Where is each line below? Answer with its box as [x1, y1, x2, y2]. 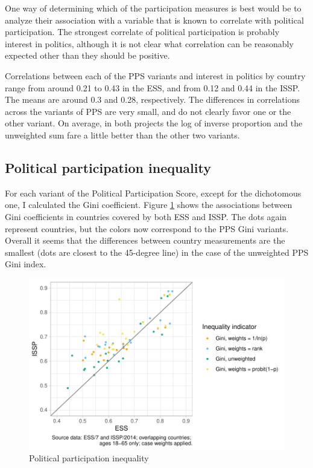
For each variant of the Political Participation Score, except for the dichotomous [5, 186, 302, 199]
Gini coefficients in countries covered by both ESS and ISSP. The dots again [5, 210, 287, 223]
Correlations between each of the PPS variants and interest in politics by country [5, 69, 306, 82]
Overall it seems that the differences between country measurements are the [5, 234, 285, 247]
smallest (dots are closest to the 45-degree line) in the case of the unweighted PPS [5, 245, 309, 258]
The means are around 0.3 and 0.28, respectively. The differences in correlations [5, 93, 300, 106]
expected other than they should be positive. [5, 49, 170, 62]
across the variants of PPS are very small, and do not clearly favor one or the [5, 105, 291, 117]
